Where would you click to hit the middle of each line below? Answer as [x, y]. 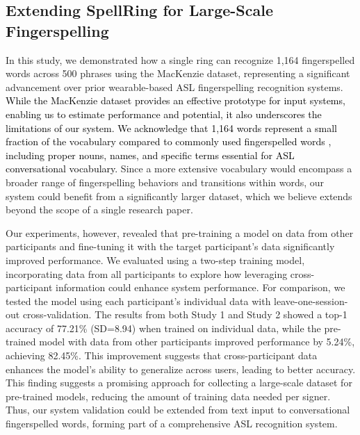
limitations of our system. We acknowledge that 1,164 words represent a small [171, 128]
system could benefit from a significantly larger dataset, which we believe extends [179, 196]
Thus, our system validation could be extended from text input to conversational [178, 410]
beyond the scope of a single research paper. [99, 210]
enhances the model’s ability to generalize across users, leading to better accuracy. [181, 369]
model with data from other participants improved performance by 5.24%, [197, 342]
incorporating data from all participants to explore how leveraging [147, 273]
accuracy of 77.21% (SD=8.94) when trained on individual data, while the [163, 328]
